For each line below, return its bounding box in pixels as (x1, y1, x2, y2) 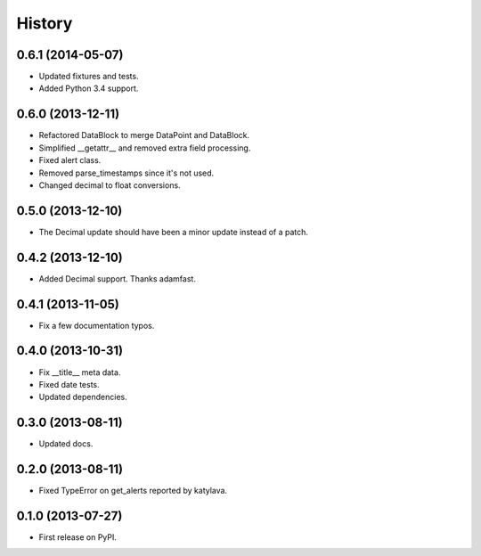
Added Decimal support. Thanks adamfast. (38, 273, 196, 284)
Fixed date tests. (38, 379, 100, 389)
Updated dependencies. (38, 392, 128, 403)
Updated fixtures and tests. (38, 71, 139, 82)
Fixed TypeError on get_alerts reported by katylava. (38, 486, 227, 496)
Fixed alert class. (38, 155, 102, 166)
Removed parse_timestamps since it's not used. (38, 168, 215, 178)
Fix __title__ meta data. (38, 366, 121, 378)
